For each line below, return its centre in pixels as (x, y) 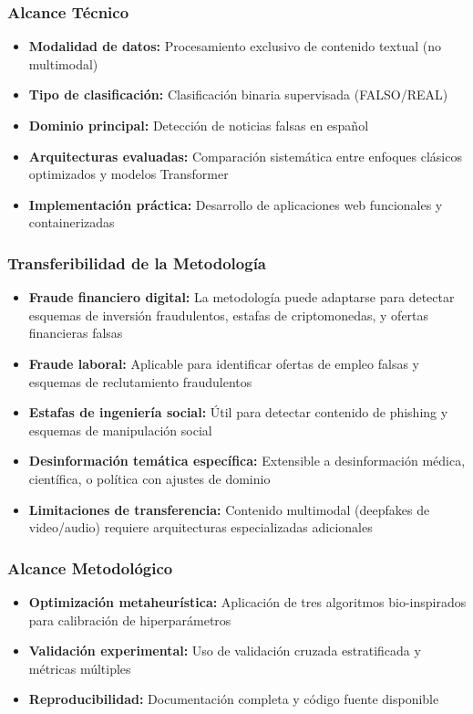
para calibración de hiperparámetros (130, 619)
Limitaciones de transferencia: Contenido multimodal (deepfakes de (229, 509)
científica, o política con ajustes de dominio (149, 478)
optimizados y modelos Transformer (129, 174)
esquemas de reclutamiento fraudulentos (140, 381)
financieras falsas (76, 333)
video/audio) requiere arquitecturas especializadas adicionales (201, 527)
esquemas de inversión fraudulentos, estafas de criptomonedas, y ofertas (229, 315)
